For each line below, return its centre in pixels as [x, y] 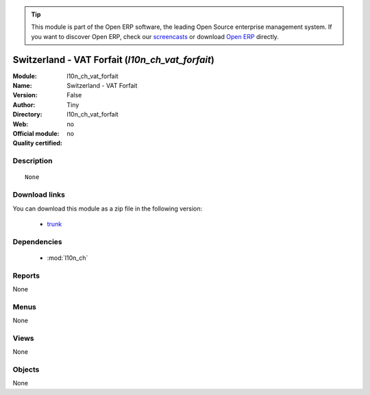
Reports [26, 276]
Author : [24, 105]
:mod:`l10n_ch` [67, 258]
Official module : [36, 134]
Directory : [27, 115]
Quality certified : [38, 143]
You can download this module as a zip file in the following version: [108, 208]
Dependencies [38, 241]
